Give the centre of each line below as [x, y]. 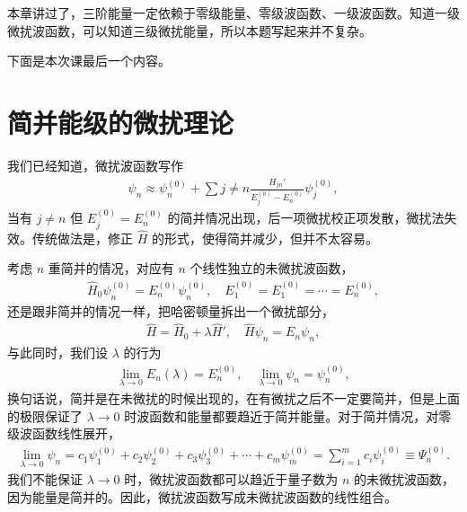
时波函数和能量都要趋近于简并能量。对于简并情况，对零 [288, 415]
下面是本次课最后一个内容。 [89, 61]
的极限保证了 [45, 415]
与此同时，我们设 [57, 353]
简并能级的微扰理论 [121, 122]
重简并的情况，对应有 [111, 268]
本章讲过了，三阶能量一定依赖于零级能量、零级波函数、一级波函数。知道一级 [233, 13]
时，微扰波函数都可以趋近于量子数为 [231, 479]
